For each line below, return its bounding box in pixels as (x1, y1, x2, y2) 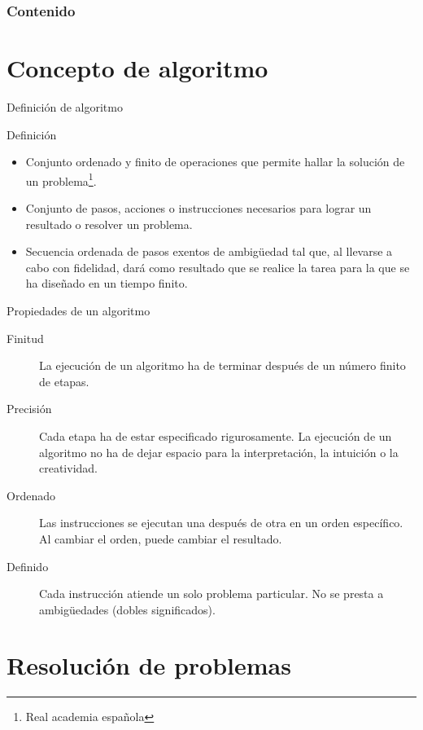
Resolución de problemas (7, 649, 291, 682)
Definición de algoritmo (7, 98, 123, 115)
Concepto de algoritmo (7, 51, 268, 85)
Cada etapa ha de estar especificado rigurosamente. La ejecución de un (39, 427, 392, 444)
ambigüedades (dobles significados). (39, 600, 216, 618)
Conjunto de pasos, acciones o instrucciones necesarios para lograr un (25, 200, 372, 216)
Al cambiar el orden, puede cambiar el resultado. (39, 530, 282, 547)
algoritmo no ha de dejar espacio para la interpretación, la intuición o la (39, 443, 399, 460)
